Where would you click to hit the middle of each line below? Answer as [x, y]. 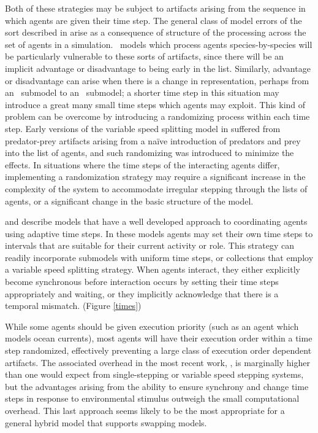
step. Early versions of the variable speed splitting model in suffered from [143, 128]
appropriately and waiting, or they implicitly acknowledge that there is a [142, 293]
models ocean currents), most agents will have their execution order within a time [159, 338]
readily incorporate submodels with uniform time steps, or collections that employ [159, 257]
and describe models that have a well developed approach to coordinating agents [156, 221]
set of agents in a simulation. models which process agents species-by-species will [159, 44]
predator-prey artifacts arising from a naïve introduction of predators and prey [153, 140]
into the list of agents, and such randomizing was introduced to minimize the [150, 153]
